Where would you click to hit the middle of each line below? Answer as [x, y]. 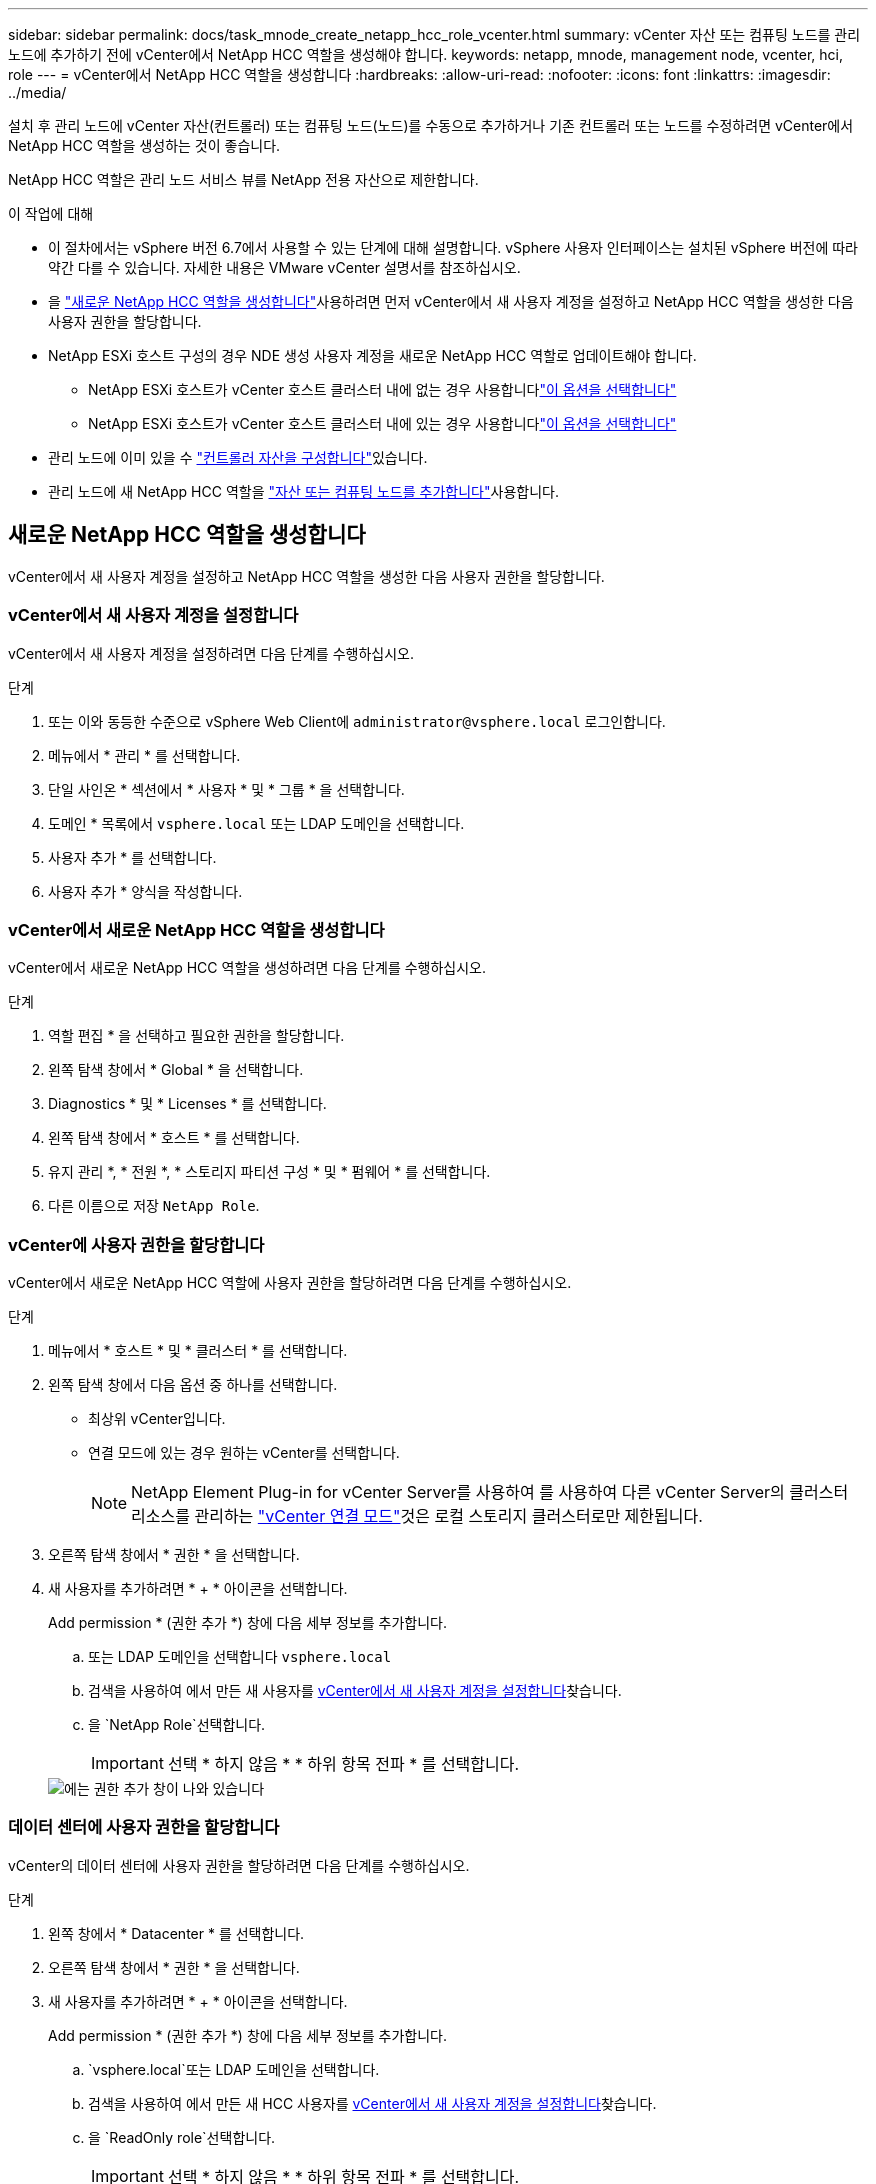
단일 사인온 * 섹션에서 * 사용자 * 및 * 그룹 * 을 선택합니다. [226, 789]
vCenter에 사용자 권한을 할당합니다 [136, 1244]
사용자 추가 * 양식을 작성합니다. [145, 891]
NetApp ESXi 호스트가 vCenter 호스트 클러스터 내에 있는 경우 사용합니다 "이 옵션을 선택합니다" [382, 423]
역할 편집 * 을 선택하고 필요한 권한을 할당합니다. [196, 1036]
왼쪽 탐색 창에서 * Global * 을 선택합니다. [176, 1070]
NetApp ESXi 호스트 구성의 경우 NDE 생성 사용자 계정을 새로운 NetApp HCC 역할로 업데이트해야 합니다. [372, 355]
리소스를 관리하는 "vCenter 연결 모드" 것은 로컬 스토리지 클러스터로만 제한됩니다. [417, 1516]
